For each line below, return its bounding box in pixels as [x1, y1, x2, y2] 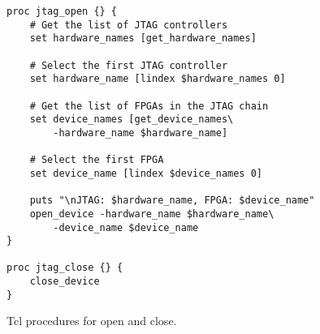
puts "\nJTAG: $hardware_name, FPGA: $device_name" [29, 195, 315, 207]
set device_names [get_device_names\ [29, 113, 234, 126]
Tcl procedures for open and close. [6, 312, 177, 329]
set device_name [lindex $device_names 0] [29, 167, 262, 179]
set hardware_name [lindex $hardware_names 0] [29, 73, 286, 85]
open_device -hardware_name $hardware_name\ [29, 208, 275, 220]
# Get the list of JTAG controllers [29, 19, 228, 31]
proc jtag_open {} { [6, 6, 118, 17]
